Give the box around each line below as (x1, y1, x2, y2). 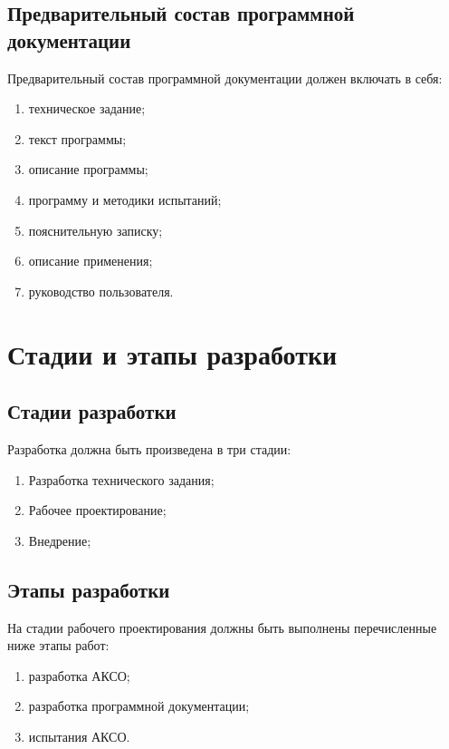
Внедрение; (28, 530, 91, 550)
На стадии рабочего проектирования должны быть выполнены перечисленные (7, 618, 437, 637)
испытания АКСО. (28, 726, 130, 745)
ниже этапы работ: (7, 636, 110, 655)
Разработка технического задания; (28, 470, 215, 489)
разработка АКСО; (28, 666, 130, 685)
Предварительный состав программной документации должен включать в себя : (7, 68, 443, 87)
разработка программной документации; (28, 696, 250, 715)
